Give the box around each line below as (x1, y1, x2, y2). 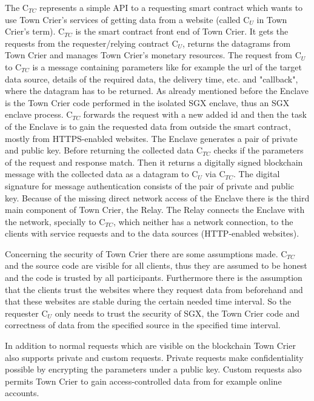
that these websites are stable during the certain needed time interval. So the (5, 295, 292, 308)
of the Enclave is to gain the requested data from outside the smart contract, (5, 120, 291, 132)
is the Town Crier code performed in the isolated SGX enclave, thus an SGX (5, 96, 290, 109)
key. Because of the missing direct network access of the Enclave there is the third (5, 191, 310, 204)
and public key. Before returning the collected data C (5, 144, 203, 157)
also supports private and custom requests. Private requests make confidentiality (5, 351, 304, 363)
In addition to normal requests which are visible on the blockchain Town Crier (5, 339, 296, 352)
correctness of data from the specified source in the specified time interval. (5, 318, 281, 331)
